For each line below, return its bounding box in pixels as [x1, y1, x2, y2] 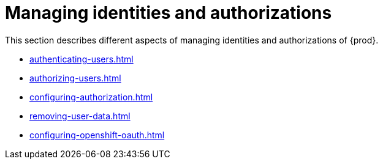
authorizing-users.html [29, 72, 121, 83]
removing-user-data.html [29, 110, 131, 121]
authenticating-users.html [29, 53, 134, 64]
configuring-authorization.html [29, 91, 153, 102]
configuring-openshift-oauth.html [29, 129, 165, 140]
